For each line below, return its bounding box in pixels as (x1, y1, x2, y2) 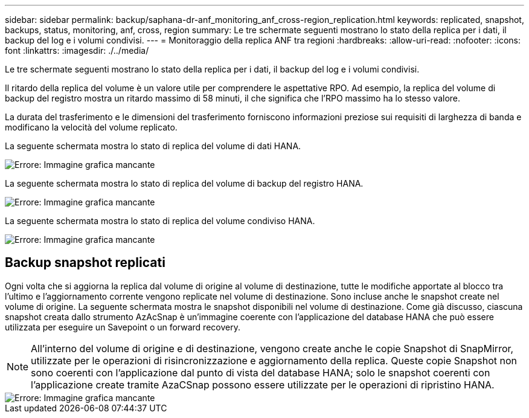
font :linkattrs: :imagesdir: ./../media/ (5, 45, 149, 56)
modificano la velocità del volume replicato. (5, 122, 178, 132)
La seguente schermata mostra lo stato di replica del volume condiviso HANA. (5, 216, 315, 226)
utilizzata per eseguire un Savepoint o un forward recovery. (5, 321, 240, 332)
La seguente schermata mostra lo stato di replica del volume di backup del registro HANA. (5, 178, 364, 188)
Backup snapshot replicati (5, 255, 165, 271)
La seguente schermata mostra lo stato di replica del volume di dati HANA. (5, 141, 301, 151)
